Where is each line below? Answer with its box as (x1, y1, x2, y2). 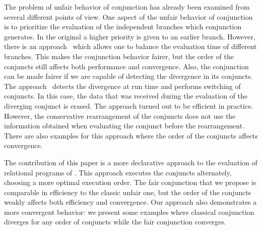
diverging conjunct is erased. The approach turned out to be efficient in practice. (4, 100, 253, 111)
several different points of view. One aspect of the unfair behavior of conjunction (4, 11, 253, 22)
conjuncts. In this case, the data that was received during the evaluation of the (4, 90, 247, 101)
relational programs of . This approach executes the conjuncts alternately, (4, 167, 232, 177)
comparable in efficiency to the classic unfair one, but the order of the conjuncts (4, 187, 251, 197)
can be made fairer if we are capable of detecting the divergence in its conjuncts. (4, 71, 253, 81)
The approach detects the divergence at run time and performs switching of (4, 80, 241, 91)
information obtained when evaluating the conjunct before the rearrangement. (4, 120, 245, 131)
